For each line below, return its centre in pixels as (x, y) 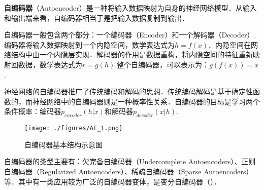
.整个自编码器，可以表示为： (162, 64)
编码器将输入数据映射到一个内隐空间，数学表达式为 (89, 44)
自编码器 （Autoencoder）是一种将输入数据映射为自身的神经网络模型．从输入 (130, 8)
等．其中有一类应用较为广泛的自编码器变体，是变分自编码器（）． (112, 181)
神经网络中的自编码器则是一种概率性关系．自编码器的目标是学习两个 (146, 101)
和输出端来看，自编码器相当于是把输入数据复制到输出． (96, 17)
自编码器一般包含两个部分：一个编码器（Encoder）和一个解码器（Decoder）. (130, 35)
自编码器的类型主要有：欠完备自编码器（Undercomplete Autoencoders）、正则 (130, 161)
